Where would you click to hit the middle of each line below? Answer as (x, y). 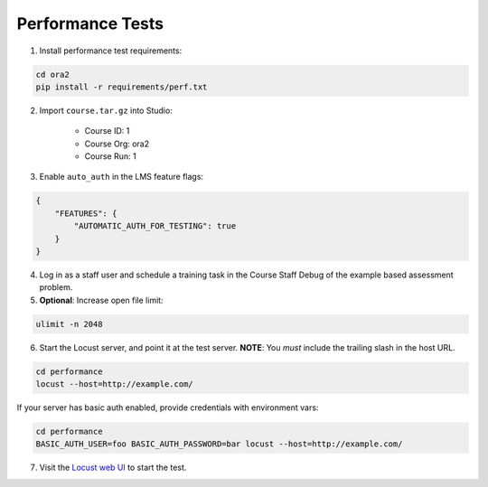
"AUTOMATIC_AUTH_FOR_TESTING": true (155, 226)
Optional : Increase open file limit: (101, 300)
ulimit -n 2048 (69, 324)
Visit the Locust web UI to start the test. (113, 468)
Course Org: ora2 (117, 144)
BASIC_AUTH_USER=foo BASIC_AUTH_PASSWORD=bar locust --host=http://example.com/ (219, 444)
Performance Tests (90, 23)
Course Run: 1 (110, 156)
